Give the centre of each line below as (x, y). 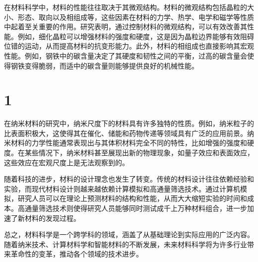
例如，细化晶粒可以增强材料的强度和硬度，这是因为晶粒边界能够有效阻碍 (136, 36)
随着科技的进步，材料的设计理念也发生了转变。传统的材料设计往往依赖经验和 (129, 179)
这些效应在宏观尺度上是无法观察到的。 (66, 162)
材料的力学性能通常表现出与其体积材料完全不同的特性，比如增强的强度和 (129, 143)
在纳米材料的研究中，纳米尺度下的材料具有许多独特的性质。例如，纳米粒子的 (129, 123)
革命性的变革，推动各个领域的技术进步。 (77, 254)
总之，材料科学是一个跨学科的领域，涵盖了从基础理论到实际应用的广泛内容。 (129, 234)
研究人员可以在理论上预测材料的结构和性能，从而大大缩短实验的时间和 (132, 198)
